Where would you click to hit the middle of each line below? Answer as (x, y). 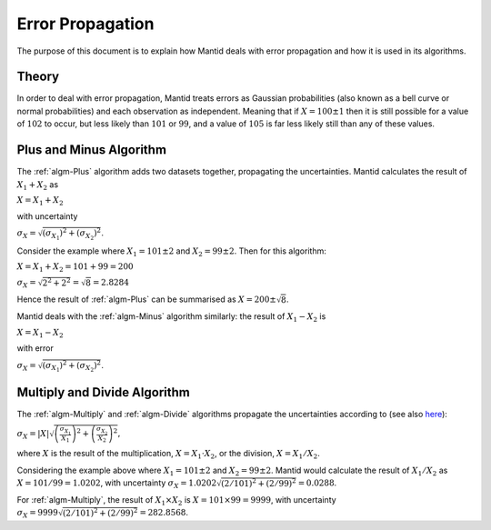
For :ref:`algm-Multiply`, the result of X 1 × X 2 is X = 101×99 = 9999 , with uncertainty (176, 501)
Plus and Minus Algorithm (92, 150)
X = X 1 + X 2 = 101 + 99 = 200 (75, 268)
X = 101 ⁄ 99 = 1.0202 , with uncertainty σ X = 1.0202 (117, 484)
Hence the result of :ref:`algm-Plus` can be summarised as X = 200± (146, 299)
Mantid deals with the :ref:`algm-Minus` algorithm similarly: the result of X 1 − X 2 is (171, 318)
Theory (38, 77)
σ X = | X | (33, 435)
